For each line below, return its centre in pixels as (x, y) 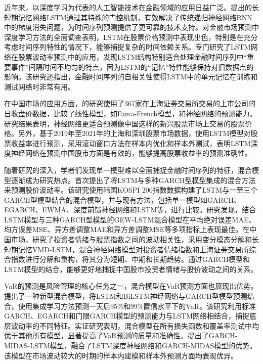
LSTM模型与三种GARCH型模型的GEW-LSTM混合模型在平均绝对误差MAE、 (130, 219)
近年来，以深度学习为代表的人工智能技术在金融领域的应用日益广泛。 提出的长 (131, 7)
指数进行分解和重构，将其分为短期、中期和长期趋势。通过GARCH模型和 (130, 259)
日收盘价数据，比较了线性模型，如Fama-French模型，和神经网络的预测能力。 (130, 113)
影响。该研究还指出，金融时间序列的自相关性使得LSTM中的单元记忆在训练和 (131, 77)
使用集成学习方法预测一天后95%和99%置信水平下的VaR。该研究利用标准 (137, 306)
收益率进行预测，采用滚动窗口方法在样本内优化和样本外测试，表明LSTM (131, 143)
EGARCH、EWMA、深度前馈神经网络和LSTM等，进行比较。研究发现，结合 (130, 210)
